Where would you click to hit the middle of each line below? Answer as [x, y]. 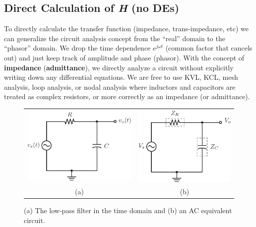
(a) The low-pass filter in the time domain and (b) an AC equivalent [128, 210]
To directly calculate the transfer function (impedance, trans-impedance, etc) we [127, 28]
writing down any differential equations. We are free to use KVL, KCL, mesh [121, 77]
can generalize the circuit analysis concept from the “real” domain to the [115, 38]
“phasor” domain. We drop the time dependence [77, 48]
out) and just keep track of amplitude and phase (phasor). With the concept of [124, 57]
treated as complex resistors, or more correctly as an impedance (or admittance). [127, 96]
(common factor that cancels [209, 48]
